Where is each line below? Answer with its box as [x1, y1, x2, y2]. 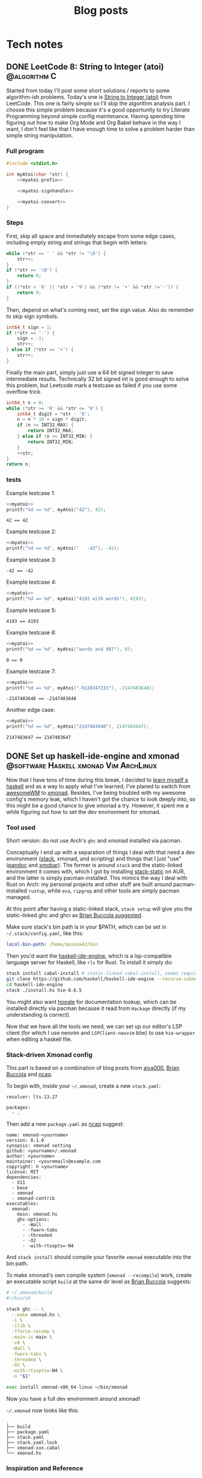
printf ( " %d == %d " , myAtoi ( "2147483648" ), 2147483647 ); [6, 724, 149, 730]
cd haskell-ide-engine [6, 981, 63, 988]
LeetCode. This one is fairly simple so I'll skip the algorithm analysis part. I [6, 100, 190, 107]
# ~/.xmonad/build [6, 1289, 52, 1295]
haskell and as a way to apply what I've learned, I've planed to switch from [6, 782, 191, 790]
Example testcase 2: [6, 528, 57, 535]
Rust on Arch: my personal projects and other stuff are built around [6, 881, 173, 888]
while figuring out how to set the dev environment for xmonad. [6, 808, 161, 815]
